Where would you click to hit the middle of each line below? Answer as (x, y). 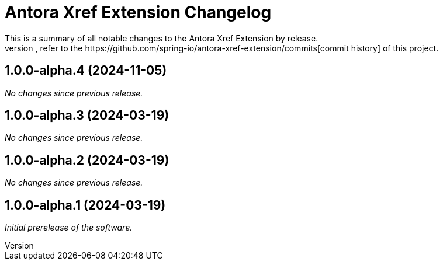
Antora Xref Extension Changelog (138, 12)
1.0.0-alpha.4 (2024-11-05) (86, 71)
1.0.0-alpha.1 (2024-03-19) (85, 205)
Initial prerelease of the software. (69, 228)
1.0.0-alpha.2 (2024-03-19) (87, 160)
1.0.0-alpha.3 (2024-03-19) (87, 116)
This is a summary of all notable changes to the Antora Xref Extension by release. (162, 38)
